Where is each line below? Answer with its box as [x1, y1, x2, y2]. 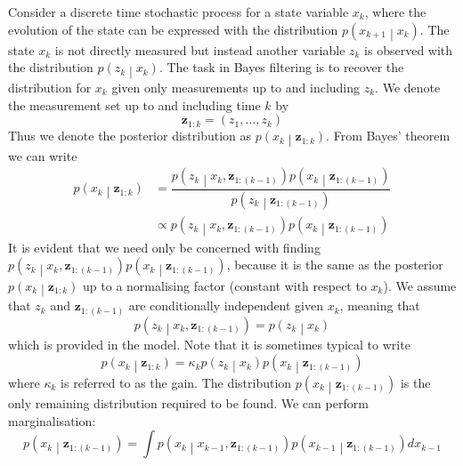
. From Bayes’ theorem [326, 126, 451, 145]
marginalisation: [8, 411, 96, 430]
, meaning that [339, 296, 420, 315]
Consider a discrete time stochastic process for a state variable [8, 3, 349, 20]
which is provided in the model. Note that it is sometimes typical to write [8, 335, 410, 354]
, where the [364, 3, 426, 20]
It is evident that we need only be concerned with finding [8, 237, 321, 256]
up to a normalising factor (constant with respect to [83, 276, 367, 294]
